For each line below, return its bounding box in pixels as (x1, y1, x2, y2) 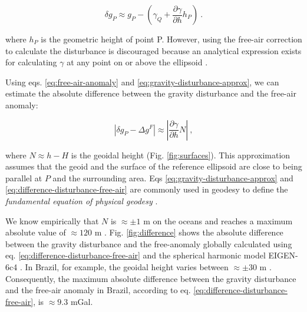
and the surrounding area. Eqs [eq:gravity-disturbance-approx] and (52, 171, 293, 184)
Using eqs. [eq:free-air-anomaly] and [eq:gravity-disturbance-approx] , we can (5, 75, 279, 88)
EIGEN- (268, 249, 298, 261)
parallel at (5, 171, 42, 184)
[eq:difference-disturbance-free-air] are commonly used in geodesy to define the (5, 183, 288, 195)
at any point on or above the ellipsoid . (67, 56, 208, 68)
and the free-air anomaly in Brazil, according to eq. (5, 284, 191, 296)
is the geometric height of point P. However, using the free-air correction (41, 33, 302, 45)
